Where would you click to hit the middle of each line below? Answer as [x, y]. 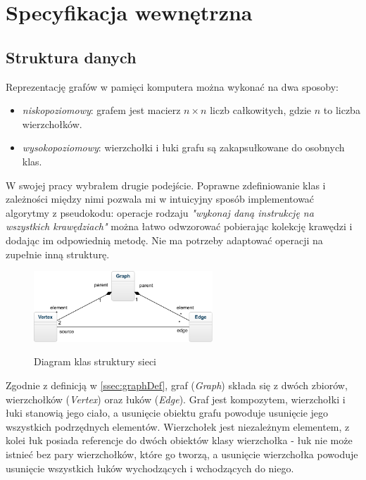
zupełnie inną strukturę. [58, 254]
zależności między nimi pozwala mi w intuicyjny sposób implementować [160, 199]
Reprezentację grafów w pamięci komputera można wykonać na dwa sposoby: [172, 86]
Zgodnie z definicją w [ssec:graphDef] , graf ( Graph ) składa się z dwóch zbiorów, [177, 385]
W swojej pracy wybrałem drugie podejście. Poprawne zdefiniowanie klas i [166, 185]
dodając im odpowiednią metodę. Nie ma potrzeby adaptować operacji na [164, 240]
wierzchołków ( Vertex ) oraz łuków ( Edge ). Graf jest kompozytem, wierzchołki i [176, 399]
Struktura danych [71, 57]
